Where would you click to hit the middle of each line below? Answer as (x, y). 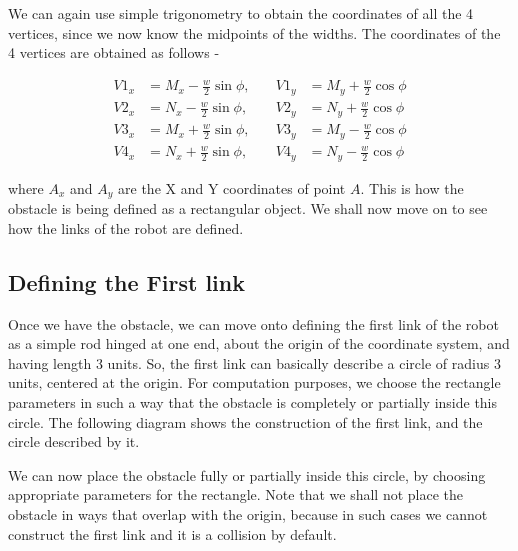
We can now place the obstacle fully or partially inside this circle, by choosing (247, 474)
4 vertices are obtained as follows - (114, 52)
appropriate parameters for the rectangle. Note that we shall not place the (235, 494)
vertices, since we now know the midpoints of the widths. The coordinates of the (254, 32)
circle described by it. (74, 441)
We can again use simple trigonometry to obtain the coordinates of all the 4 (241, 13)
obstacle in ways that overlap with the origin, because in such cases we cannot (248, 513)
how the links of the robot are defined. (126, 227)
